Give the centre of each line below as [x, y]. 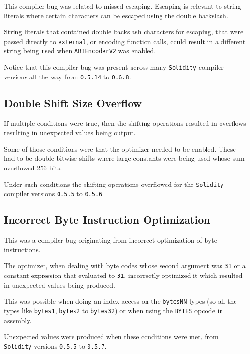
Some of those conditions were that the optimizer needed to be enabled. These [120, 148]
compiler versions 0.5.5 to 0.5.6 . [54, 193]
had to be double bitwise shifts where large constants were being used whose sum [124, 158]
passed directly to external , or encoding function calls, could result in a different [125, 41]
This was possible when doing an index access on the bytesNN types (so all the [120, 301]
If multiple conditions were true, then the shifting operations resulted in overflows [125, 123]
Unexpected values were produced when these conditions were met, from [111, 336]
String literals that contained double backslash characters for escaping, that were [124, 32]
